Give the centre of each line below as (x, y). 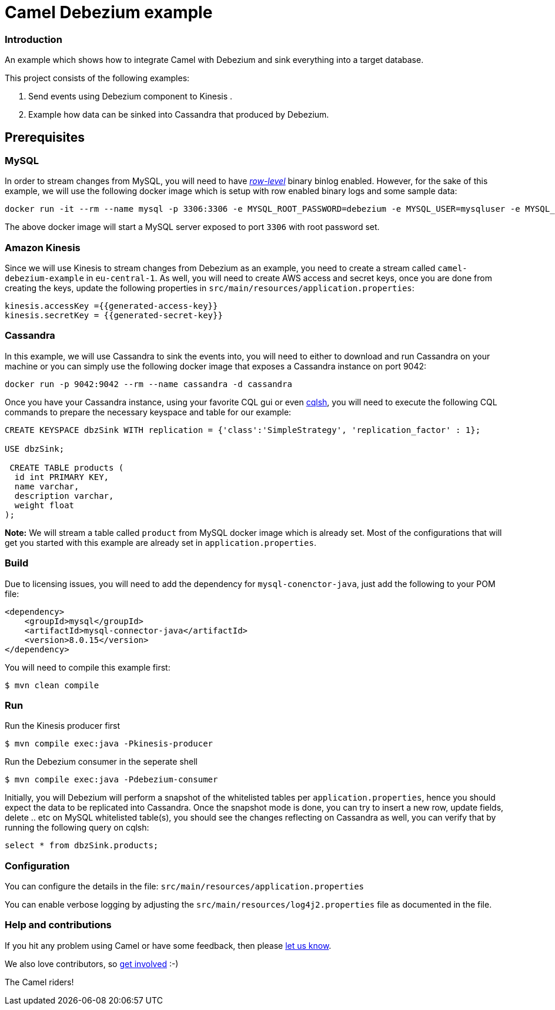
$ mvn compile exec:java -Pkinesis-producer (109, 744)
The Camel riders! (39, 982)
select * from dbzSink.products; (82, 846)
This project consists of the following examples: (97, 78)
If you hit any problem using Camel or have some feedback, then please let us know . (168, 945)
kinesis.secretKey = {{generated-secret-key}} (114, 316)
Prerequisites (45, 137)
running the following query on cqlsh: (77, 828)
